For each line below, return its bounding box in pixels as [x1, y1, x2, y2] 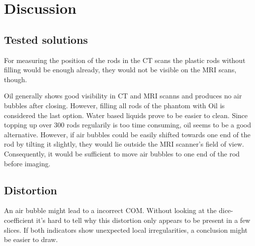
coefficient [4, 215, 34, 225]
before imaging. [4, 158, 51, 168]
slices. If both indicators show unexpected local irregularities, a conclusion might [4, 224, 248, 235]
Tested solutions [4, 31, 88, 47]
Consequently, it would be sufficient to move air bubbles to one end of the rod [4, 148, 240, 158]
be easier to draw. [4, 234, 58, 245]
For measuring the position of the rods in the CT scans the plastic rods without [4, 55, 246, 65]
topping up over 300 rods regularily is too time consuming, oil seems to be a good [4, 120, 252, 130]
